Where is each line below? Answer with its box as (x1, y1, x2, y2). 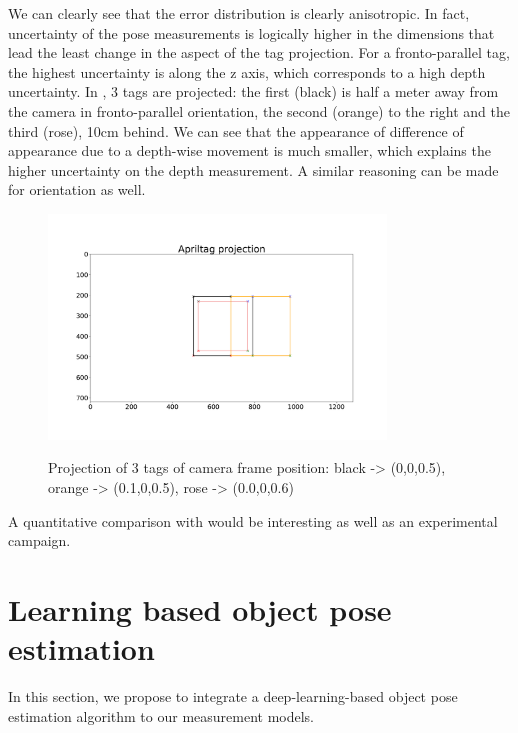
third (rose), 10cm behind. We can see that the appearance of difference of (8, 120, 464, 141)
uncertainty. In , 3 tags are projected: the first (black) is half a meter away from (8, 81, 499, 102)
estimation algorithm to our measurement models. (8, 705, 314, 726)
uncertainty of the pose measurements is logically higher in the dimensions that (8, 22, 495, 43)
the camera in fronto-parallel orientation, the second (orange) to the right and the (8, 100, 510, 121)
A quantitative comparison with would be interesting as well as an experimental (8, 510, 498, 531)
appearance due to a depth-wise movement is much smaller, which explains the (8, 140, 491, 161)
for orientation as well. (8, 179, 146, 200)
